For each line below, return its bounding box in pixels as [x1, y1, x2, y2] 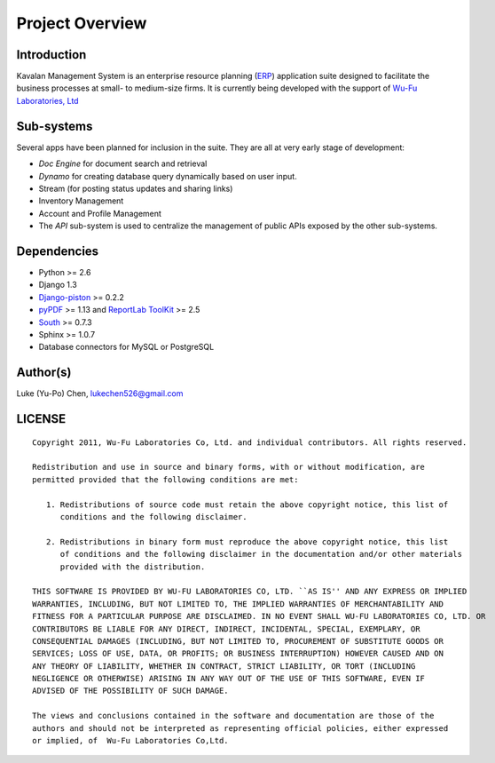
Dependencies [16, 243, 99, 258]
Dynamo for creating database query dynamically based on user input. [38, 171, 297, 181]
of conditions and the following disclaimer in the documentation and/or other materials [59, 549, 463, 560]
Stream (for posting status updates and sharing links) [38, 183, 233, 194]
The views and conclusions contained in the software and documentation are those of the [32, 711, 435, 721]
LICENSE [16, 411, 67, 426]
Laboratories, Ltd [16, 95, 79, 106]
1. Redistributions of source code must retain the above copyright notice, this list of [45, 499, 449, 510]
